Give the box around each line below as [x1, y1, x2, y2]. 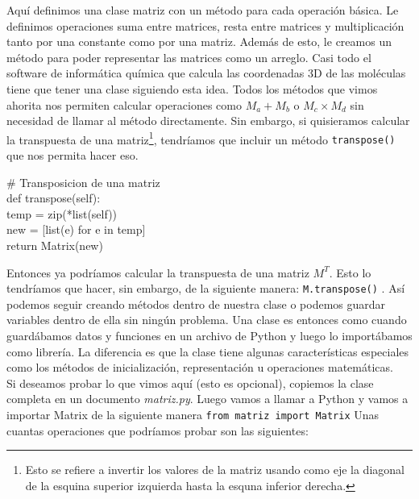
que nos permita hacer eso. [6, 147, 139, 164]
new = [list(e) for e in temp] [6, 221, 146, 238]
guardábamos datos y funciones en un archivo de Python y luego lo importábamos [6, 327, 413, 344]
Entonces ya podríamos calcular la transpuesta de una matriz [6, 264, 309, 281]
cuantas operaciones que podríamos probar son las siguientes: [6, 422, 309, 439]
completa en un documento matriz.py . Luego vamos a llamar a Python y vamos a [6, 390, 409, 407]
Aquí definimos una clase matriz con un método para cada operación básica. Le [6, 2, 399, 18]
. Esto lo [329, 264, 371, 281]
